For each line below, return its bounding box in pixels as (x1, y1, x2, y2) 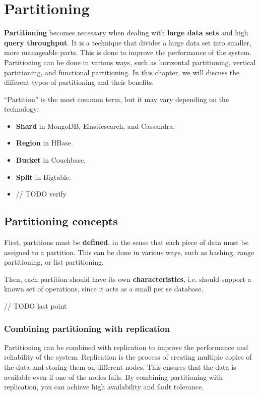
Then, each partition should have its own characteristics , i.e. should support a (4, 273, 251, 284)
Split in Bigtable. (16, 171, 71, 182)
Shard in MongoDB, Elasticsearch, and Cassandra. (16, 120, 175, 131)
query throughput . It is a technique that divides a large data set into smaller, (4, 37, 251, 47)
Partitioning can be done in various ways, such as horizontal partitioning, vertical (4, 57, 256, 67)
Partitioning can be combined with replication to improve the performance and (4, 341, 248, 352)
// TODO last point (4, 301, 67, 311)
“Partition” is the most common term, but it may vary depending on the (4, 93, 229, 104)
